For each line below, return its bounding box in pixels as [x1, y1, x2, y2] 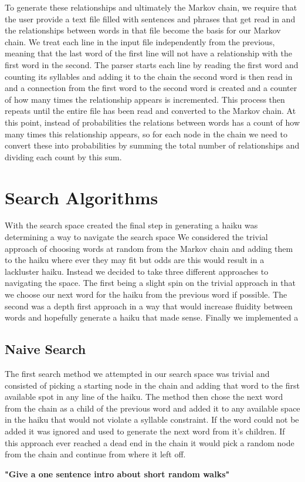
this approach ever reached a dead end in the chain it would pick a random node [5, 436, 294, 449]
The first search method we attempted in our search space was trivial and [5, 367, 270, 379]
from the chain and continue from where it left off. [5, 448, 186, 460]
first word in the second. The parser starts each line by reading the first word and [5, 58, 299, 70]
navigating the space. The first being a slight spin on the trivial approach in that [5, 277, 296, 289]
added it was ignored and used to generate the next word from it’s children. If [5, 424, 285, 437]
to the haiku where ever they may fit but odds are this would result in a [5, 254, 265, 266]
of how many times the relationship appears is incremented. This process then [5, 93, 285, 105]
